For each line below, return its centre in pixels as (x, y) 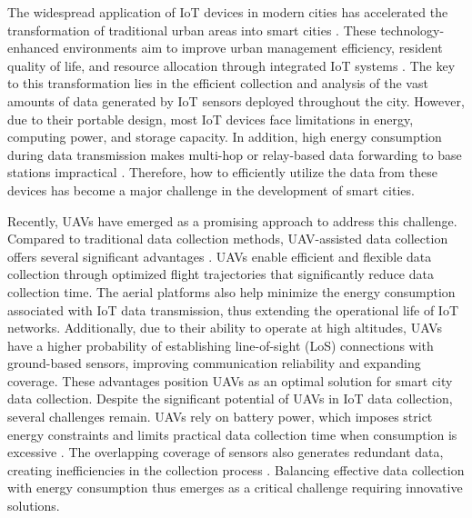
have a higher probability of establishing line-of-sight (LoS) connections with (221, 345)
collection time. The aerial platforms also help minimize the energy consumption (231, 291)
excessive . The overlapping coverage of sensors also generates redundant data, (226, 452)
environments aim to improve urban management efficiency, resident (253, 48)
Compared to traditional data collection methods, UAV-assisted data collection (228, 239)
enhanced (33, 48)
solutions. (34, 506)
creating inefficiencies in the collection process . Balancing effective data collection (236, 469)
